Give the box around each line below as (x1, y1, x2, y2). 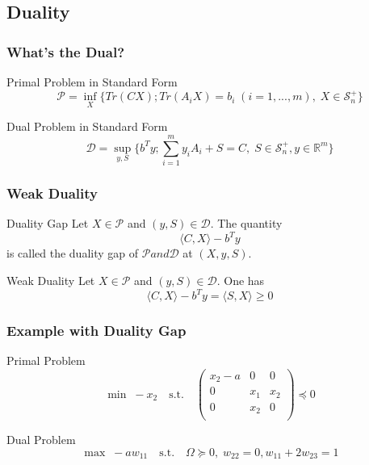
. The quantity (210, 215, 283, 232)
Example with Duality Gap (6, 320, 187, 340)
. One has (216, 271, 265, 288)
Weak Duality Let (6, 271, 95, 288)
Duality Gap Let (6, 215, 89, 232)
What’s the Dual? (6, 41, 125, 61)
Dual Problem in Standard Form (6, 118, 168, 135)
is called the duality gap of (6, 245, 139, 262)
